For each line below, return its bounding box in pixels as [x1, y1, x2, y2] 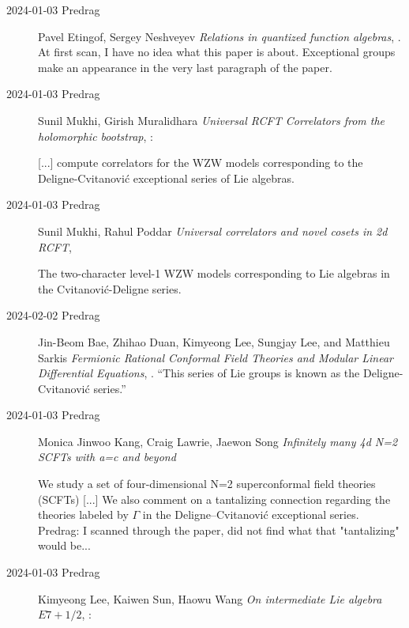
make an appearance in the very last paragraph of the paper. [38, 59, 332, 75]
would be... [38, 537, 91, 554]
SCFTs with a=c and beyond [38, 448, 176, 465]
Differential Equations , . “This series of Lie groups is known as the [38, 365, 360, 381]
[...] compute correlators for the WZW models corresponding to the [38, 154, 363, 171]
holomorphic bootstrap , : [38, 127, 153, 144]
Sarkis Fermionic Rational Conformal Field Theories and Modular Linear [38, 349, 393, 365]
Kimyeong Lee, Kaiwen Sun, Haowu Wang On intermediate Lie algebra [38, 590, 382, 607]
